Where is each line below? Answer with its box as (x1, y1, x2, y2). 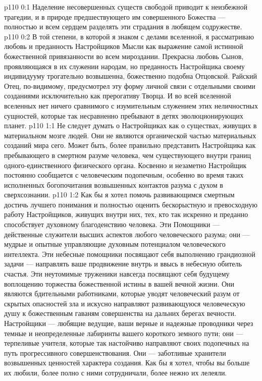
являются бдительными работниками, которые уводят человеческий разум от (4, 288, 240, 299)
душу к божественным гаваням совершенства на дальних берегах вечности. (4, 308, 236, 318)
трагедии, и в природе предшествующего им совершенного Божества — (4, 11, 226, 22)
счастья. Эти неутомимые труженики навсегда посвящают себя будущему (4, 268, 230, 279)
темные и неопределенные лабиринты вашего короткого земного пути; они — (4, 328, 243, 338)
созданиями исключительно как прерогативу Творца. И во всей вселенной (4, 90, 231, 101)
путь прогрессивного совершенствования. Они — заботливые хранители (4, 347, 226, 358)
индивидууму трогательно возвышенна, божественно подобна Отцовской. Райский (4, 71, 257, 81)
